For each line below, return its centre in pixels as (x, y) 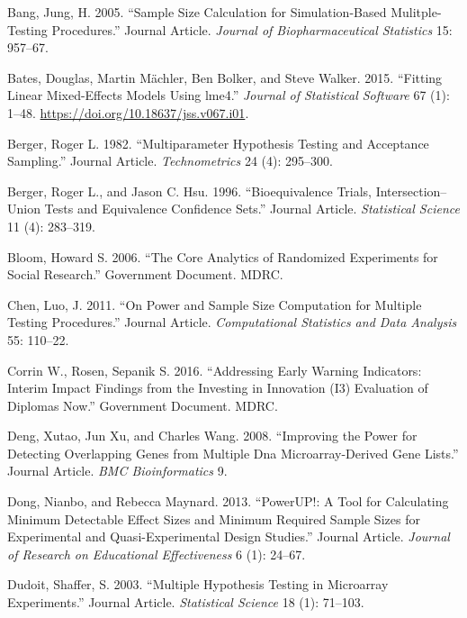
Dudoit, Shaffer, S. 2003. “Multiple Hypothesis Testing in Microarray (198, 584)
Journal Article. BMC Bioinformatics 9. (117, 471)
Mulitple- (416, 12)
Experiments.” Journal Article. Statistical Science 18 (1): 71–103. (186, 602)
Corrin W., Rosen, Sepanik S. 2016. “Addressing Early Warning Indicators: (215, 370)
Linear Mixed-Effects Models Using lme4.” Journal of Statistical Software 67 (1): (229, 95)
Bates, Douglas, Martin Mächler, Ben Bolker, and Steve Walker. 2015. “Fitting (225, 77)
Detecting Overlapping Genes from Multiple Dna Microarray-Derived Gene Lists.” (233, 453)
